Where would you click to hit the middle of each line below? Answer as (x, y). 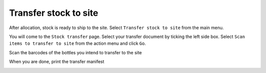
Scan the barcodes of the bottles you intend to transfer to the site (76, 52)
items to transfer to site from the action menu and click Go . (78, 43)
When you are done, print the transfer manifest (57, 62)
